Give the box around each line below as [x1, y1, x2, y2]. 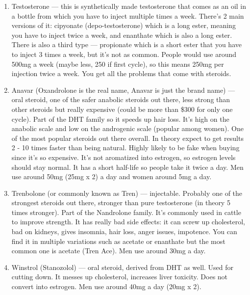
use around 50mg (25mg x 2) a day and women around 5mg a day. [11, 171, 212, 182]
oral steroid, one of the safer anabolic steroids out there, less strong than [11, 94, 230, 105]
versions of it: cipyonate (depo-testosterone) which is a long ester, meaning [11, 20, 236, 30]
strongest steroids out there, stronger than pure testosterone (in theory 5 [11, 197, 230, 208]
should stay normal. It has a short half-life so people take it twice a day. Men [11, 161, 244, 172]
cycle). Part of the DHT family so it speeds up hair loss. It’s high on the [11, 113, 229, 124]
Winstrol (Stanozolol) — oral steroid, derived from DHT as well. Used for [11, 262, 234, 272]
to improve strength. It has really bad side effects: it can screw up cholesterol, [11, 216, 246, 227]
